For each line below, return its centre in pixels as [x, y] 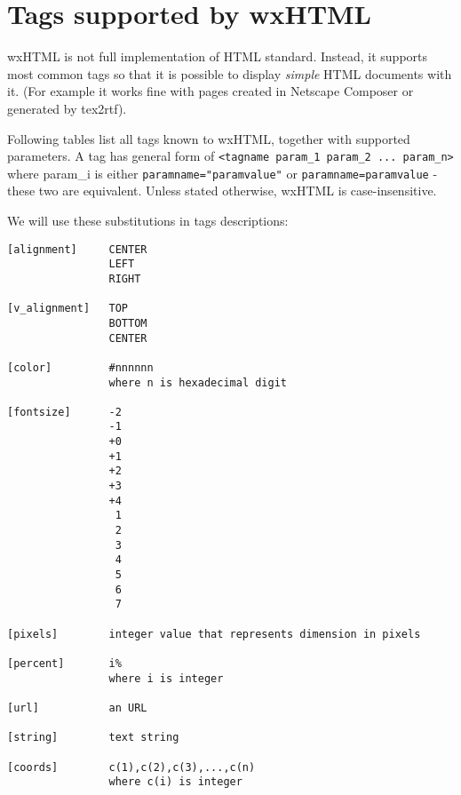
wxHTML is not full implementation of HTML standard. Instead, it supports [218, 56]
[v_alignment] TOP [68, 309]
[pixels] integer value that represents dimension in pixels [214, 634]
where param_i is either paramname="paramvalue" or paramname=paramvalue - [223, 173]
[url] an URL [77, 708]
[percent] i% [64, 663]
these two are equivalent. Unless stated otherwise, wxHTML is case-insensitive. [222, 191]
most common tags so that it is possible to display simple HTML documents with [230, 73]
